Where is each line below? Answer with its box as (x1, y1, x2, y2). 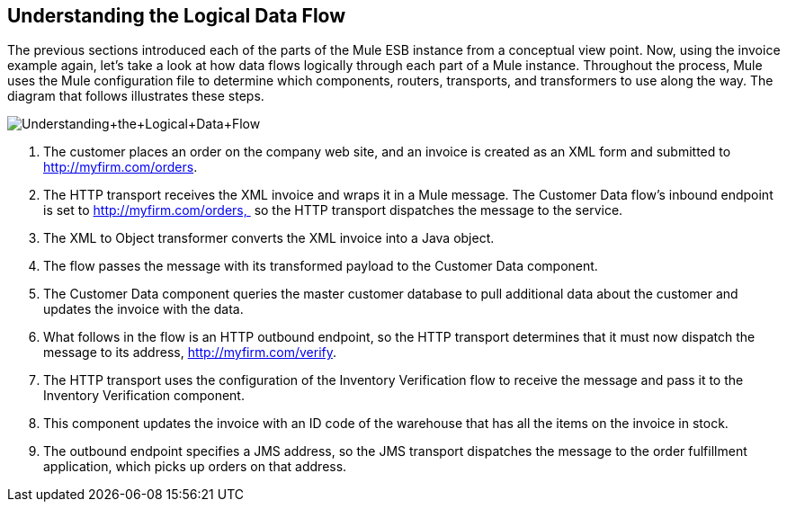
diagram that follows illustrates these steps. (7, 88, 264, 104)
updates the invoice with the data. (43, 301, 244, 317)
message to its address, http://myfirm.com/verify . (43, 344, 337, 361)
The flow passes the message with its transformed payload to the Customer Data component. (43, 258, 598, 274)
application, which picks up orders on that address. (43, 459, 347, 475)
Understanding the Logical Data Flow (7, 4, 346, 27)
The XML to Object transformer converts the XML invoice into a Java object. (43, 230, 495, 246)
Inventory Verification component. (43, 388, 245, 404)
